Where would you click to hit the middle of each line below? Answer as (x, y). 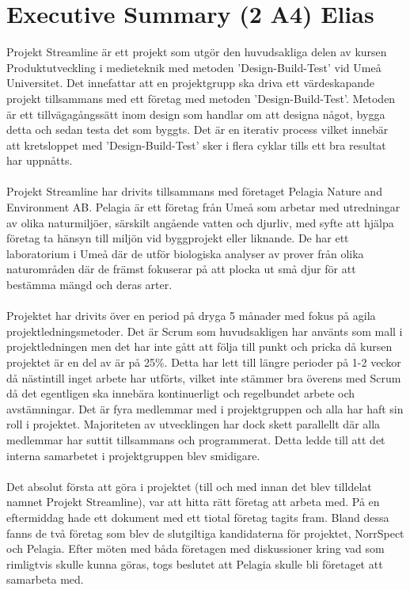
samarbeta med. (45, 579)
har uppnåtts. (40, 160)
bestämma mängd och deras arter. (89, 285)
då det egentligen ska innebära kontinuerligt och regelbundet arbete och (181, 393)
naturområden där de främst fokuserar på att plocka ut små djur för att (181, 269)
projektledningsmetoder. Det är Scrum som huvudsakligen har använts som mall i (205, 331)
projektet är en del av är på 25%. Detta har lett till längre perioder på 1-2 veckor (204, 362)
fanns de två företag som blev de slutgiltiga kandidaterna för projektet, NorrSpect (205, 533)
